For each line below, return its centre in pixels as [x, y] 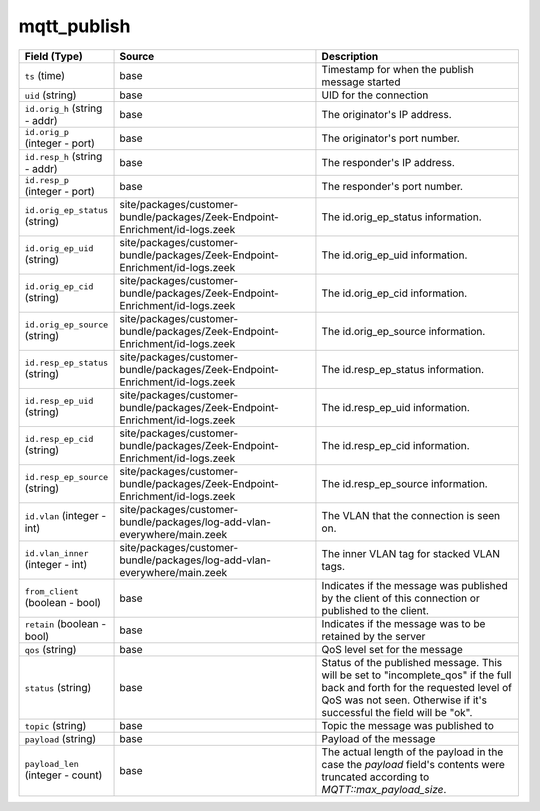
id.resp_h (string [63, 156]
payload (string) [60, 738]
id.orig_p [47, 131]
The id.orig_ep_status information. [401, 217]
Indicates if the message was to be [403, 623]
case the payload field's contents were [413, 764]
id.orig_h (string [63, 108]
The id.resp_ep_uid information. [395, 407]
